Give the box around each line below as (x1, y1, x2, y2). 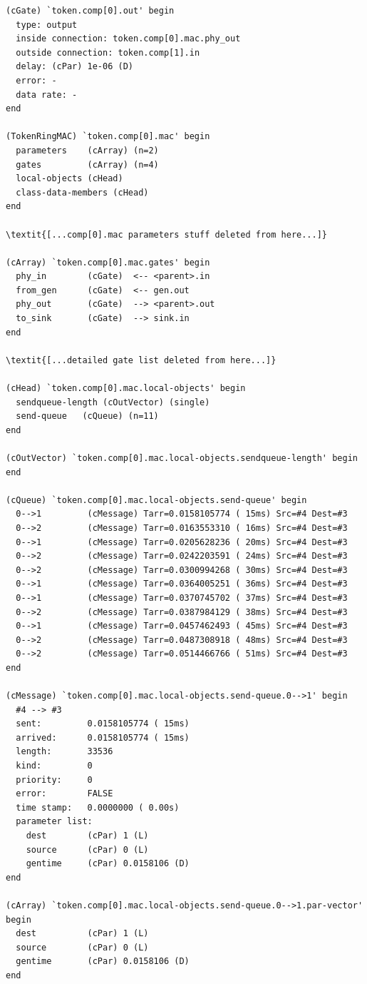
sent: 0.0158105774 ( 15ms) (16, 719, 190, 729)
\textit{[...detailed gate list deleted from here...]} (6, 355, 276, 365)
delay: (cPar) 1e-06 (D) (16, 61, 133, 72)
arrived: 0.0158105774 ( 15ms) (16, 732, 190, 743)
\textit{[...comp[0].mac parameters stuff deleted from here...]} (6, 229, 328, 240)
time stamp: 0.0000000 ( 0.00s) (16, 802, 180, 813)
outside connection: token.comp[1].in (16, 47, 200, 58)
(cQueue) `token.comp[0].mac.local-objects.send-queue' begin (6, 494, 307, 505)
